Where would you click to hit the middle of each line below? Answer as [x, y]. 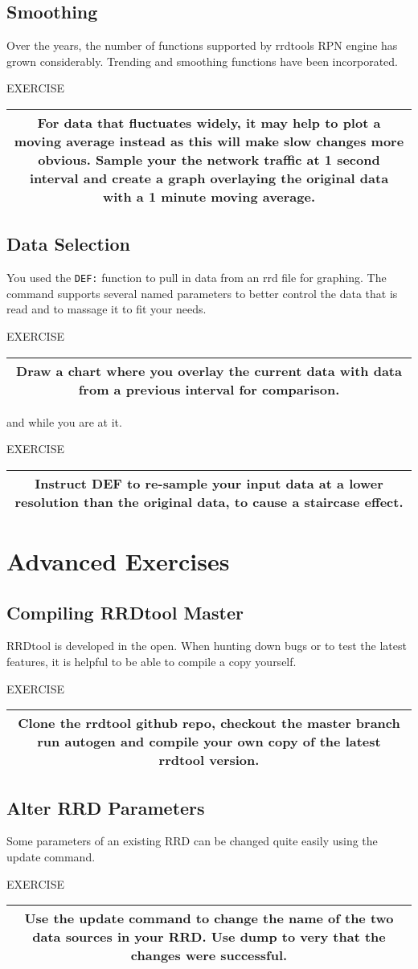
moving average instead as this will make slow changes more [209, 141]
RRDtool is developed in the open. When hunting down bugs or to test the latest [207, 646]
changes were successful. [209, 955]
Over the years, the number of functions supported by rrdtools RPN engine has [202, 45]
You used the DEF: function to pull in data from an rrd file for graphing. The [197, 278]
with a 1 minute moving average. [209, 196]
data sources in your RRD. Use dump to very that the [209, 937]
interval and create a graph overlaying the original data [209, 178]
